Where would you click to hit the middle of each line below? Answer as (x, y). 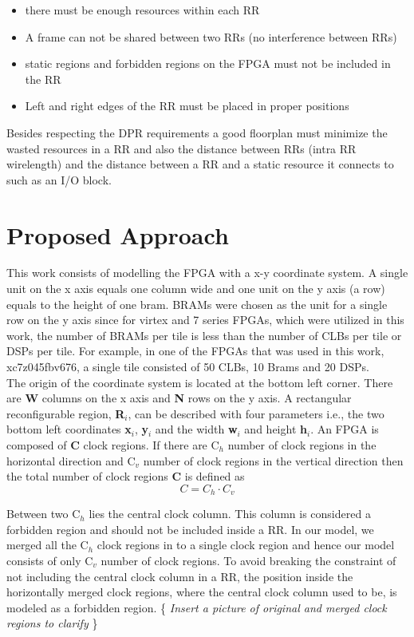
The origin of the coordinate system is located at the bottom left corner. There (200, 382)
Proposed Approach (118, 234)
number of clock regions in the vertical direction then (273, 460)
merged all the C (47, 545)
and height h (276, 429)
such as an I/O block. (59, 179)
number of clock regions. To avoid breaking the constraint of (248, 561)
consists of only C (50, 561)
